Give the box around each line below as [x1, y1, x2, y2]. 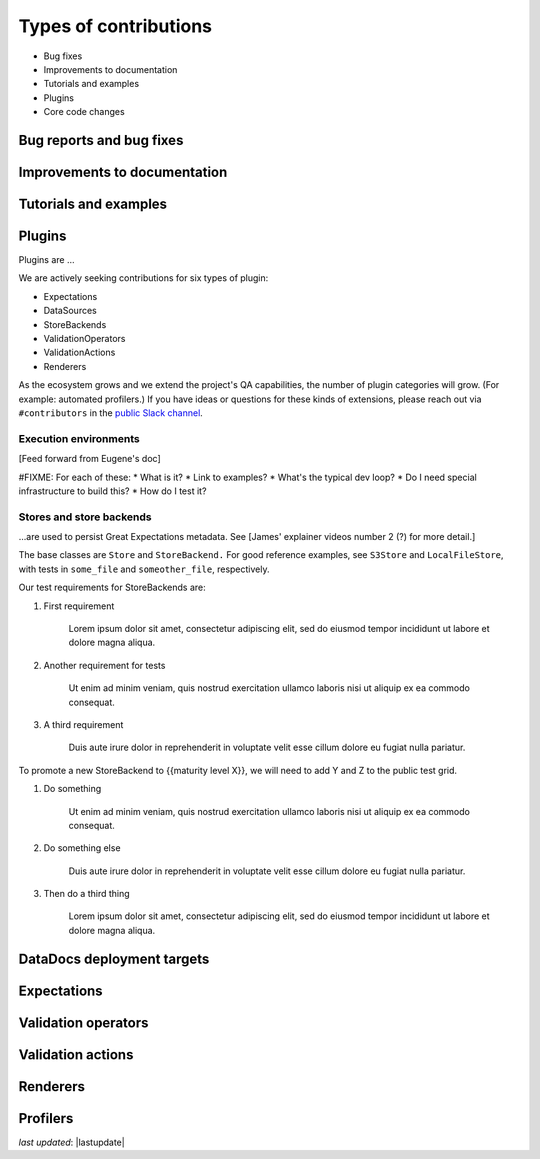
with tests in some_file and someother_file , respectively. [18, 563, 270, 575]
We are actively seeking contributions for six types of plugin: [18, 272, 269, 284]
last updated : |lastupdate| [18, 1136, 125, 1148]
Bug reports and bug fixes [18, 131, 184, 149]
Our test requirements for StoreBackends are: [18, 581, 207, 594]
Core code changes [43, 106, 125, 118]
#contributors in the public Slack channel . [18, 406, 204, 419]
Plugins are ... [18, 254, 75, 266]
